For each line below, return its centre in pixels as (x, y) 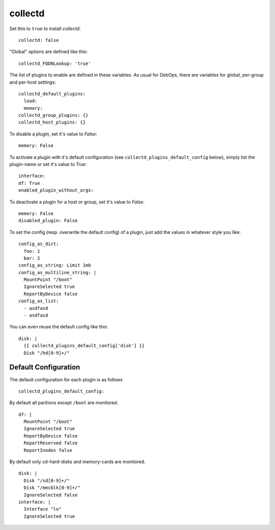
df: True (29, 183)
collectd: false (39, 40)
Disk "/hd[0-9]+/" (47, 353)
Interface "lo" (43, 509)
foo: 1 (32, 251)
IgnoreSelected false (51, 495)
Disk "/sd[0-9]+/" (47, 480)
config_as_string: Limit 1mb (55, 265)
